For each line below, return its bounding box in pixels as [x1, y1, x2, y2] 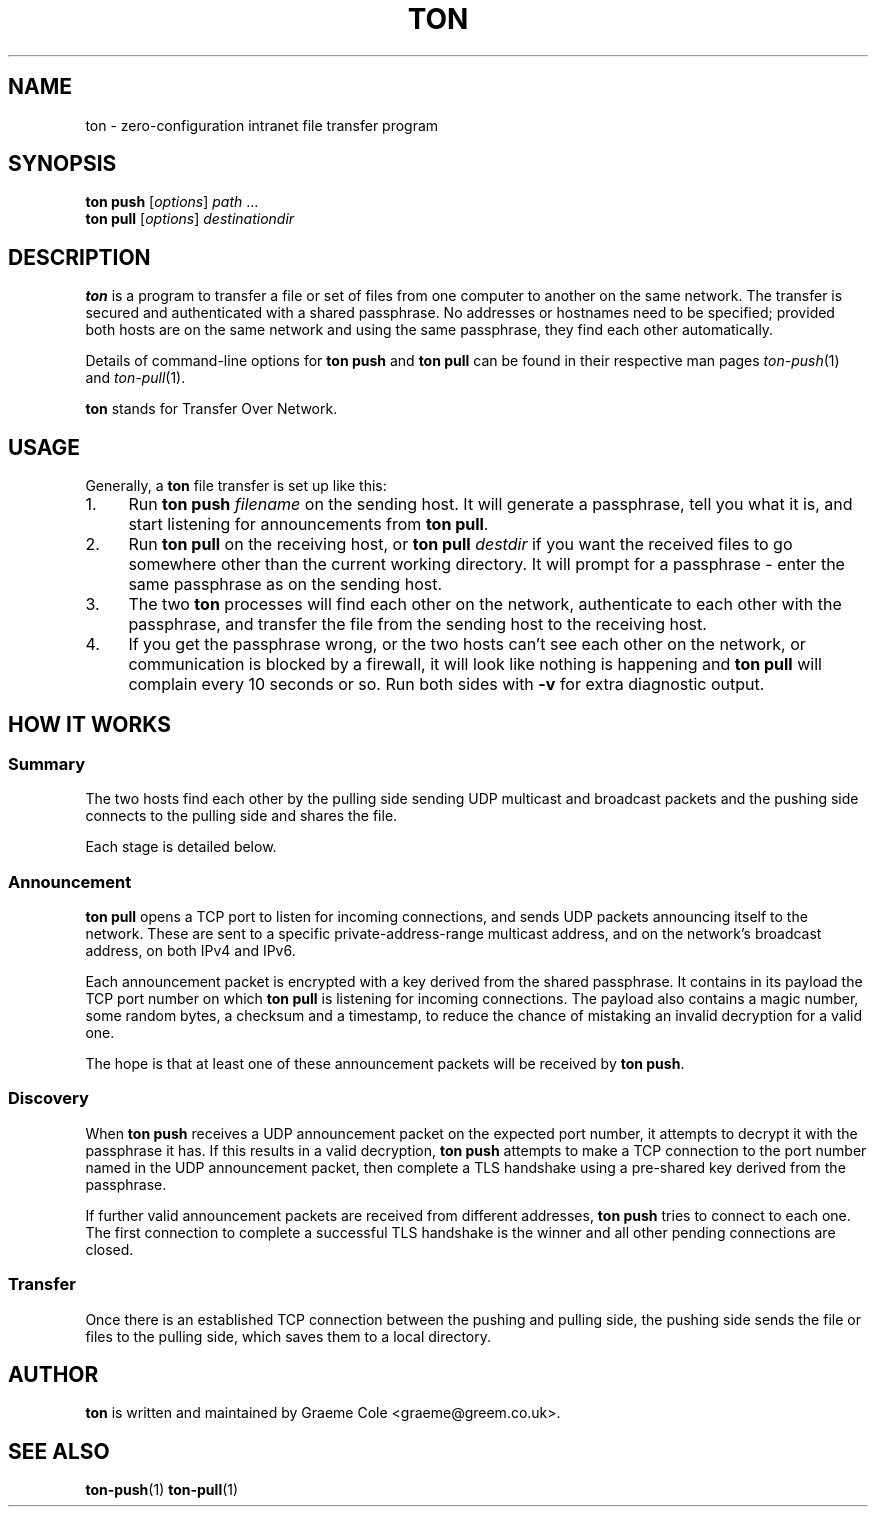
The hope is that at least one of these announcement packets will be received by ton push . [85, 1055, 685, 1073]
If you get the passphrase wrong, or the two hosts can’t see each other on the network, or [128, 634, 806, 655]
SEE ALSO [8, 1438, 110, 1464]
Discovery [8, 1088, 89, 1109]
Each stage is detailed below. [85, 838, 277, 856]
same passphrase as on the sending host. [128, 574, 443, 595]
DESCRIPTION [8, 244, 151, 270]
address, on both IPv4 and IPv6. [85, 942, 296, 960]
